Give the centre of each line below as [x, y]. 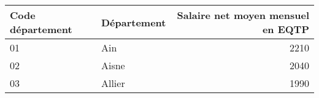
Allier [113, 83]
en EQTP [286, 29]
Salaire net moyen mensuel [243, 15]
